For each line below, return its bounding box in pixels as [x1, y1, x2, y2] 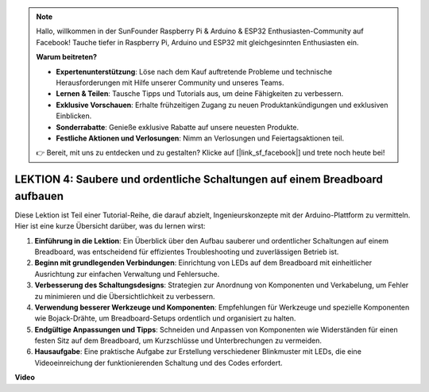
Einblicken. [56, 111, 92, 121]
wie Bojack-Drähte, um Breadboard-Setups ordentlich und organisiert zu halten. [34, 313, 296, 323]
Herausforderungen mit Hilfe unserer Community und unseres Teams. [56, 78, 285, 87]
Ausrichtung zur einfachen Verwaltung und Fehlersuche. [34, 269, 220, 279]
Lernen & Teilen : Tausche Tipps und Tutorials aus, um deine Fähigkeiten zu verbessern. [56, 89, 344, 98]
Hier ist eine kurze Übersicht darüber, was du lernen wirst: [14, 221, 206, 231]
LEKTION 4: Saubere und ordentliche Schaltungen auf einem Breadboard [14, 173, 383, 186]
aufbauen [14, 189, 64, 202]
